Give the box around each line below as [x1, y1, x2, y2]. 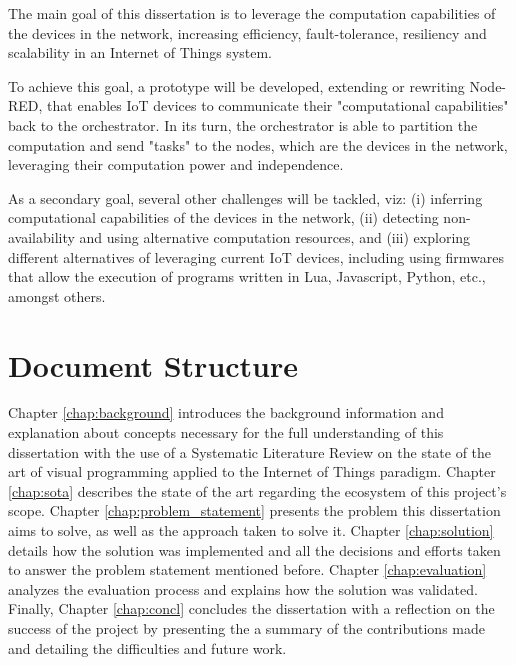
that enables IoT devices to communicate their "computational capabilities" [47, 95, 509, 116]
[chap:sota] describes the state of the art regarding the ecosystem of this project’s [8, 480, 507, 501]
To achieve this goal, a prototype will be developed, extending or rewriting [8, 75, 465, 96]
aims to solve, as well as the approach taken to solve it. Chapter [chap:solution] [8, 520, 494, 540]
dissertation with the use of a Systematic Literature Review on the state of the [8, 441, 492, 462]
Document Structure [8, 344, 299, 385]
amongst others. [8, 285, 106, 306]
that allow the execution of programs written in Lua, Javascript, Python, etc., [8, 266, 486, 287]
